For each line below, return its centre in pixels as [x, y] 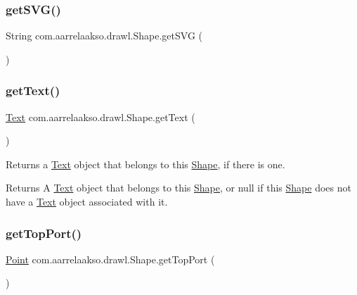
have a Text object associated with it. [87, 201]
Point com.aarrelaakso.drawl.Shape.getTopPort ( [110, 259]
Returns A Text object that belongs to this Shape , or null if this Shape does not [178, 188]
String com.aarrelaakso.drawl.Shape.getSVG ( [104, 36]
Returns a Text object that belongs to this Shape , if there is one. [145, 164]
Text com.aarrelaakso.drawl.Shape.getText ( [100, 117]
